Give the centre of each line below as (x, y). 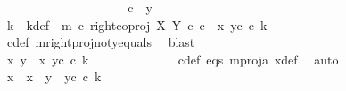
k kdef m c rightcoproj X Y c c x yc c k (137, 24)
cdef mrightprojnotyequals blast (101, 42)
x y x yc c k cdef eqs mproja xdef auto (173, 59)
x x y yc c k (54, 76)
